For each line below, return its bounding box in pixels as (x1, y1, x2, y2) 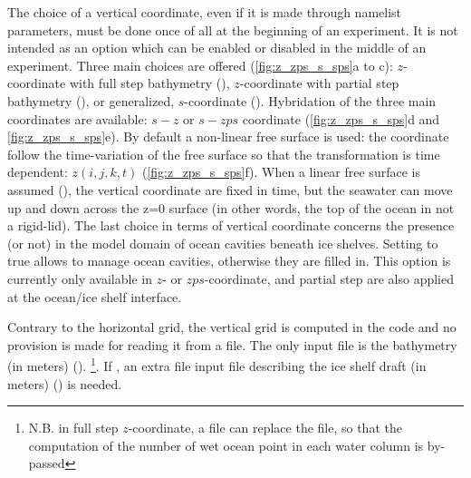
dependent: (7, 162, 68, 181)
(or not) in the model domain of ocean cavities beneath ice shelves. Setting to (7, 233, 438, 252)
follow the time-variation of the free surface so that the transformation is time (7, 144, 440, 163)
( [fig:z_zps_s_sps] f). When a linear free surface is (141, 162, 420, 181)
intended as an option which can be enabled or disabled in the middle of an (7, 38, 427, 57)
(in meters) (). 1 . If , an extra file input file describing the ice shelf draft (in (7, 354, 427, 375)
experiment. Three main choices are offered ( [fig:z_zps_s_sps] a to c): (7, 55, 393, 74)
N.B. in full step (28, 418, 119, 437)
